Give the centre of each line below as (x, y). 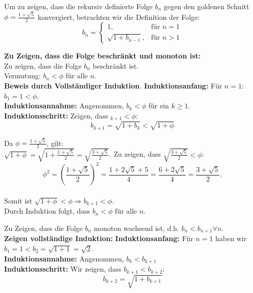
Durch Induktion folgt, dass (47, 211)
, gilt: (55, 143)
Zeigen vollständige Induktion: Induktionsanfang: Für (99, 238)
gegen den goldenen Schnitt (206, 6)
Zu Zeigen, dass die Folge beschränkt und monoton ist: (103, 56)
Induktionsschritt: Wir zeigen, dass (63, 269)
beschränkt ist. (116, 65)
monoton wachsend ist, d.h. (136, 228)
